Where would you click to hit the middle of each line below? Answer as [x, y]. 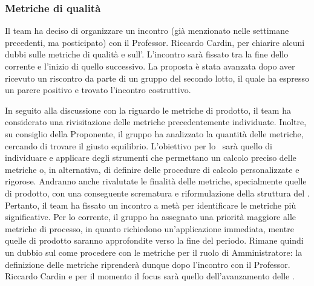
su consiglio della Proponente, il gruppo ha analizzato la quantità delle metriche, [154, 133]
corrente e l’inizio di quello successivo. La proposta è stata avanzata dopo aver [150, 66]
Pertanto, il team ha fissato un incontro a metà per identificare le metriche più [151, 205]
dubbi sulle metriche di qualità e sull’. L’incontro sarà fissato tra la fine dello [147, 54]
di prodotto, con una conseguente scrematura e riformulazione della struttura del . [157, 193]
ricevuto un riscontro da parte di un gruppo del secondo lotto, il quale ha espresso [157, 78]
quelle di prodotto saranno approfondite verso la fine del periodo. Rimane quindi [154, 240]
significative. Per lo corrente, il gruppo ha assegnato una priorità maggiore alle [150, 217]
